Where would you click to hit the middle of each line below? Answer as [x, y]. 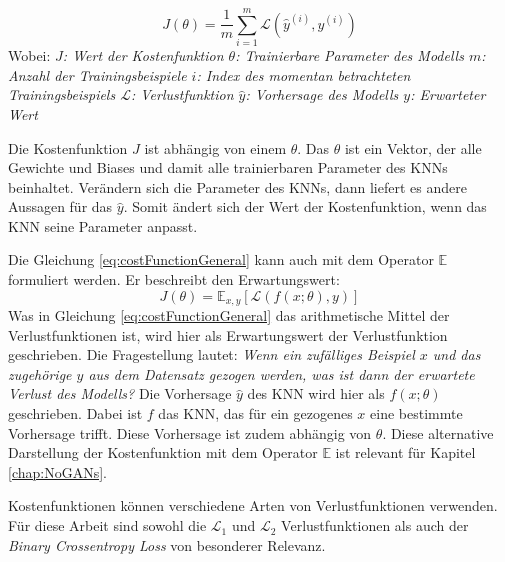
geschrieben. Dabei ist [75, 413]
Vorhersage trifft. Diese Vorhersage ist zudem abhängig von [190, 432]
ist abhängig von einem [215, 147]
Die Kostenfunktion [68, 147]
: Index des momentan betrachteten [303, 74]
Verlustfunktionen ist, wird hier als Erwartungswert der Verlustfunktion [228, 334]
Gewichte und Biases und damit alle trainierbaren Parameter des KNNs [228, 167]
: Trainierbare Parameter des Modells [349, 55]
